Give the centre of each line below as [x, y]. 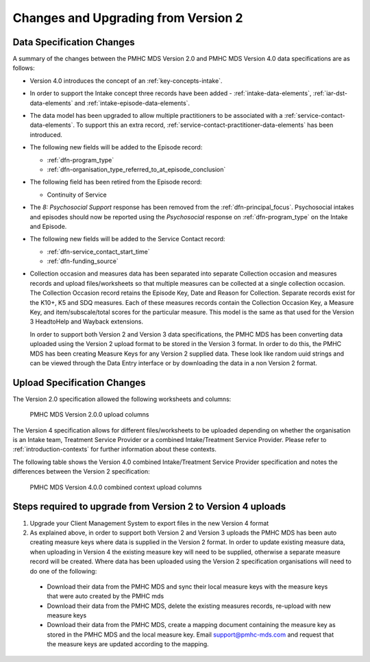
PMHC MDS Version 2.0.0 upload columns [89, 415]
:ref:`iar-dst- [330, 93]
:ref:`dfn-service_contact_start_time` [98, 252]
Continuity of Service [77, 195]
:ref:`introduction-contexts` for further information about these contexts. [115, 450]
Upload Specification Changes [79, 383]
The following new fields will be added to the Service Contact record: [127, 239]
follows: [24, 68]
